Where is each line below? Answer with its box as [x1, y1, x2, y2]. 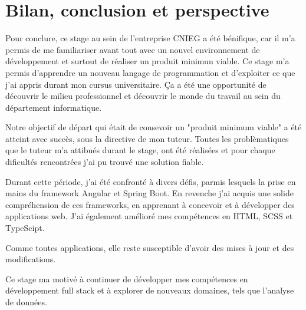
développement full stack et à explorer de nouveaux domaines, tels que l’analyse [5, 284, 294, 296]
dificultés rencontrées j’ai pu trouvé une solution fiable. [5, 156, 204, 168]
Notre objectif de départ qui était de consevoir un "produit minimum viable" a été [5, 121, 302, 133]
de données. [5, 296, 47, 308]
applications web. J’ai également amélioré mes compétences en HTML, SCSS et [5, 210, 293, 222]
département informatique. [5, 101, 102, 113]
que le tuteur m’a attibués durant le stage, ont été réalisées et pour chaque [5, 144, 275, 156]
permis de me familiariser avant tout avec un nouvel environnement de [5, 43, 260, 55]
